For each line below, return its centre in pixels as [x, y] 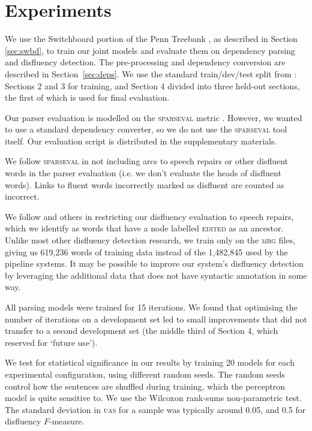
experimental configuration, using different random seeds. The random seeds [145, 374]
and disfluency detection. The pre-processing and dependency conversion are [145, 62]
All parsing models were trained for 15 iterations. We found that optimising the [151, 307]
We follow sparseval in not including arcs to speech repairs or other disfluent [147, 161]
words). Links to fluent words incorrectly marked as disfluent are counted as [145, 184]
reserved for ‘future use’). [51, 342]
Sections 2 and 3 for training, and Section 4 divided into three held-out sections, [152, 85]
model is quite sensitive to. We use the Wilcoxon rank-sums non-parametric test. [153, 398]
